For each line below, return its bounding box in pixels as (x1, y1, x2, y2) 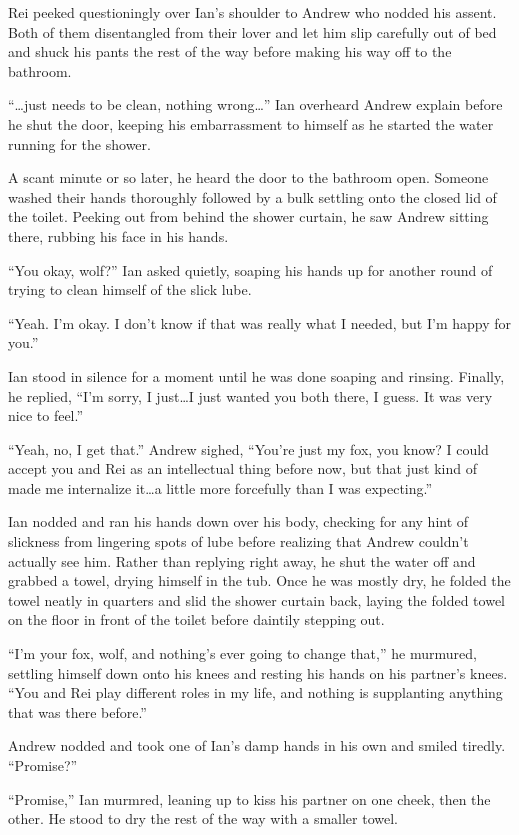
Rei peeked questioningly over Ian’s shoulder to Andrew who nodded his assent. (8, 2, 497, 22)
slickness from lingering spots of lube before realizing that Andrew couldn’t (8, 531, 469, 552)
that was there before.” (8, 701, 147, 722)
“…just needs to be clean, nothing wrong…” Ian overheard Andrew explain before (8, 94, 503, 115)
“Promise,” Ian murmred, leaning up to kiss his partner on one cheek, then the (8, 788, 491, 809)
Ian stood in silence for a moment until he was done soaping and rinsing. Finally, (8, 365, 505, 386)
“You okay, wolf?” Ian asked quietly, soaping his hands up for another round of (8, 259, 493, 280)
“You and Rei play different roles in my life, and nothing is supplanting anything (8, 682, 503, 703)
